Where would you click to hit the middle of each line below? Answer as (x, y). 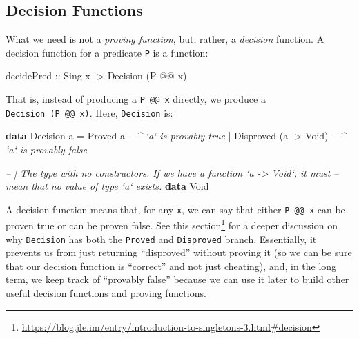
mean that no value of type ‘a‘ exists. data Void (107, 186)
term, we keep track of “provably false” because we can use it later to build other (177, 279)
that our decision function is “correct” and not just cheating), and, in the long (171, 265)
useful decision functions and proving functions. (106, 293)
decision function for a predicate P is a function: (107, 52)
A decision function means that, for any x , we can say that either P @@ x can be (175, 209)
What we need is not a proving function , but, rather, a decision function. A (165, 39)
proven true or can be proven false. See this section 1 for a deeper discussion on (172, 224)
